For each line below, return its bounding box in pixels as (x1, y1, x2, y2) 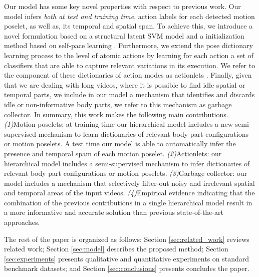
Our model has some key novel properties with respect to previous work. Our (4, 1, 241, 11)
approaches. (4, 217, 40, 227)
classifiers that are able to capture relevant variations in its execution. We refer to (4, 60, 255, 70)
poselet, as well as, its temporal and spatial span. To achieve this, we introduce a (4, 21, 253, 31)
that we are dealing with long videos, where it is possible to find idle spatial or (4, 79, 245, 90)
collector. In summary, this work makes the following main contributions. (4, 109, 228, 119)
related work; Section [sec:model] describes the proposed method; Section (4, 243, 228, 254)
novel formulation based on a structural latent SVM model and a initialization (4, 30, 244, 41)
